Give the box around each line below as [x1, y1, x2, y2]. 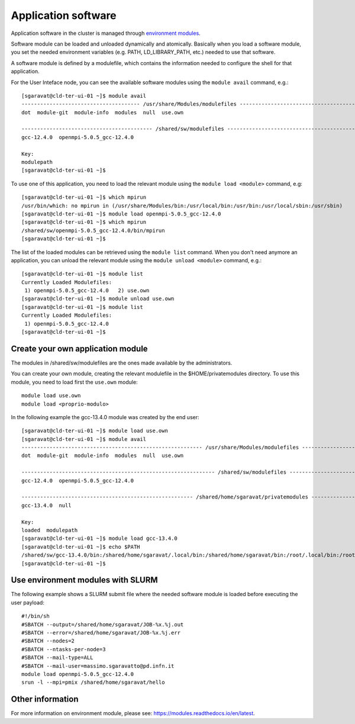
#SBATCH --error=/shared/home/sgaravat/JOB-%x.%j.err [21, 629, 180, 636]
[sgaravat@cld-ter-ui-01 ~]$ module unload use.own [21, 295, 175, 302]
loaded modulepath [21, 527, 78, 533]
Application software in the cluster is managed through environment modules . [11, 30, 201, 37]
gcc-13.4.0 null [21, 502, 72, 509]
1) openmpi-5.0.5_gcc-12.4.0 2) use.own [24, 287, 150, 294]
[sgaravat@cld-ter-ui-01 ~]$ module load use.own [21, 427, 169, 435]
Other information [11, 694, 79, 704]
